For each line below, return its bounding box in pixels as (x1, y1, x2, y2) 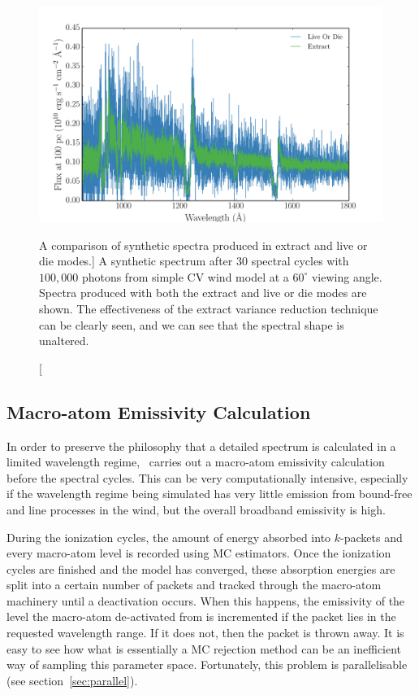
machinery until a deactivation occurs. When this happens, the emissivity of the (6, 592, 405, 609)
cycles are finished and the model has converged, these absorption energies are (6, 560, 395, 577)
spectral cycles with (251, 252, 349, 269)
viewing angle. (311, 268, 382, 285)
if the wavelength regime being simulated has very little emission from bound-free (6, 485, 413, 502)
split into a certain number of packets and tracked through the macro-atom (6, 576, 382, 593)
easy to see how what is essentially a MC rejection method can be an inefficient (6, 640, 402, 657)
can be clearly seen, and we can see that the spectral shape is (39, 316, 344, 333)
